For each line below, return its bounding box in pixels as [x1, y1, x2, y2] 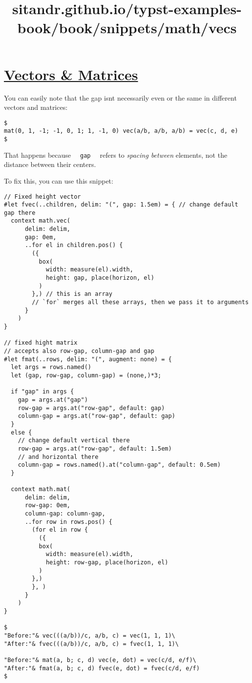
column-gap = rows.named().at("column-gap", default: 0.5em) [18, 461, 221, 469]
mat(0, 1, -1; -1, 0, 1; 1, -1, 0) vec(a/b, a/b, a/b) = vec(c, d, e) [4, 127, 238, 135]
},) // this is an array [32, 290, 112, 298]
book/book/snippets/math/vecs [17, 18, 237, 38]
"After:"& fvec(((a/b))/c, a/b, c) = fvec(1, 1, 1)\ [4, 640, 179, 647]
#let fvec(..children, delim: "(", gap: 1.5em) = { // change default [4, 201, 238, 208]
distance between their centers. [4, 159, 96, 169]
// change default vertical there [18, 437, 130, 444]
